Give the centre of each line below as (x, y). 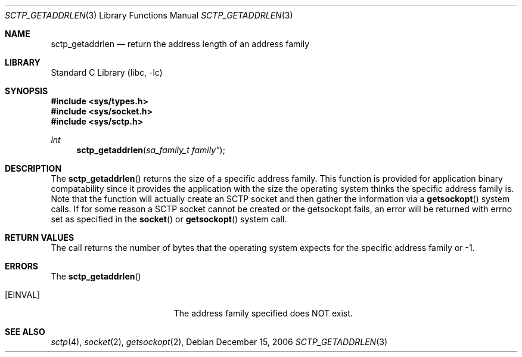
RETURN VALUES (40, 238)
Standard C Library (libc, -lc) (107, 72)
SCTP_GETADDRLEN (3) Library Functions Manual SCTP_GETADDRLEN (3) (149, 15)
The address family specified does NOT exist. (263, 313)
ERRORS (22, 266)
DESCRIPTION (33, 168)
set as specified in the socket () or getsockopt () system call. (169, 219)
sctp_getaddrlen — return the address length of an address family (180, 44)
